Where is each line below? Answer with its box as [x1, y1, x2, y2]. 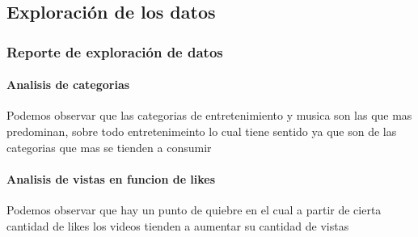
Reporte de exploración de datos [6, 41, 223, 61]
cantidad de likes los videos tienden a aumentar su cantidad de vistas [6, 217, 349, 234]
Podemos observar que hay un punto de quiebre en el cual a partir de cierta [6, 201, 382, 218]
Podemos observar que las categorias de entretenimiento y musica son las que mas [6, 107, 412, 124]
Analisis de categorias [6, 76, 130, 93]
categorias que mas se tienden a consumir [6, 138, 212, 155]
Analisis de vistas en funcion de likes [6, 170, 216, 187]
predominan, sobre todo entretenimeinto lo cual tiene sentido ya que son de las [6, 123, 397, 140]
